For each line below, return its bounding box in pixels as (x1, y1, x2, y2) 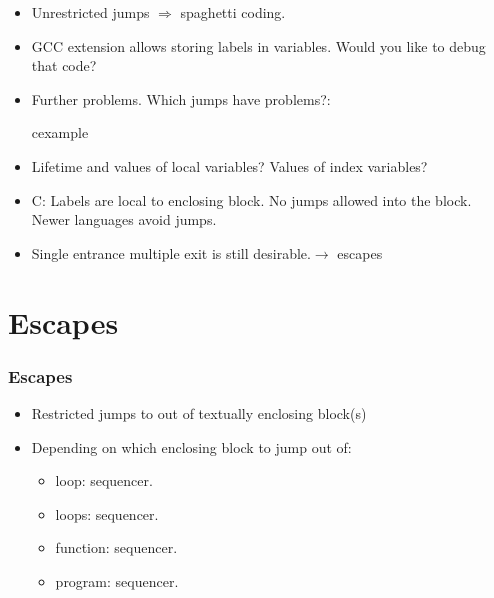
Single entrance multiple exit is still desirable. (31, 242, 311, 263)
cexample (31, 122, 89, 143)
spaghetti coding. (180, 2, 286, 22)
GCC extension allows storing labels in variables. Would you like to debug (31, 35, 486, 56)
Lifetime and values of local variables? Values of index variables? (31, 155, 428, 176)
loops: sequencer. (55, 503, 159, 524)
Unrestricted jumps (31, 2, 150, 22)
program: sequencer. (55, 570, 179, 591)
